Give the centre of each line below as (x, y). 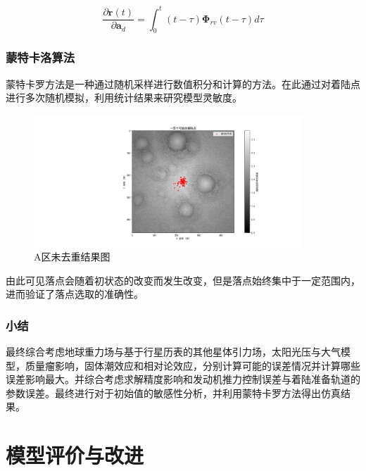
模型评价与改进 (75, 455)
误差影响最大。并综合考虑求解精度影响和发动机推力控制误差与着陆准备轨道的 (183, 379)
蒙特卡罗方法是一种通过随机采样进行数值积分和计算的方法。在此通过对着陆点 (183, 83)
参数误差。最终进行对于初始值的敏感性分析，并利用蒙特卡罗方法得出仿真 (173, 392)
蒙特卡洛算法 (40, 57)
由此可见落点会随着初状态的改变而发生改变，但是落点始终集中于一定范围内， (183, 280)
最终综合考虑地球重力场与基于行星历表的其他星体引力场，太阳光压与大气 (173, 352)
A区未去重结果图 (72, 257)
